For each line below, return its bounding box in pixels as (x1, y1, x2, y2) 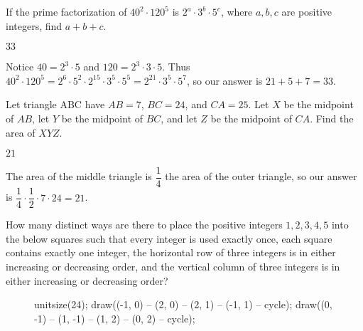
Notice (6, 59, 34, 74)
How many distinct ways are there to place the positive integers (6, 217, 283, 232)
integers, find (6, 18, 63, 33)
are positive (281, 4, 332, 19)
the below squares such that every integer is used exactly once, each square (6, 231, 332, 246)
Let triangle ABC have (6, 97, 105, 112)
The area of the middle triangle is (6, 169, 152, 184)
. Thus (162, 59, 190, 74)
